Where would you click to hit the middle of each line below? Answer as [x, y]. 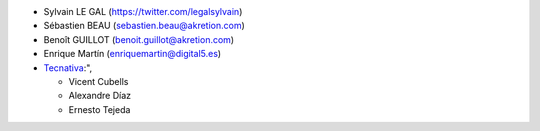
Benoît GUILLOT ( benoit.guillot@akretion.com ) [139, 39]
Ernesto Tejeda [99, 109]
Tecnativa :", [68, 67]
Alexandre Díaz [100, 96]
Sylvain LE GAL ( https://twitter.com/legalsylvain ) [143, 11]
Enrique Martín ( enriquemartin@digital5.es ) [132, 54]
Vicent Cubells [98, 81]
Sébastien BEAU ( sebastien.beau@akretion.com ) [144, 26]
